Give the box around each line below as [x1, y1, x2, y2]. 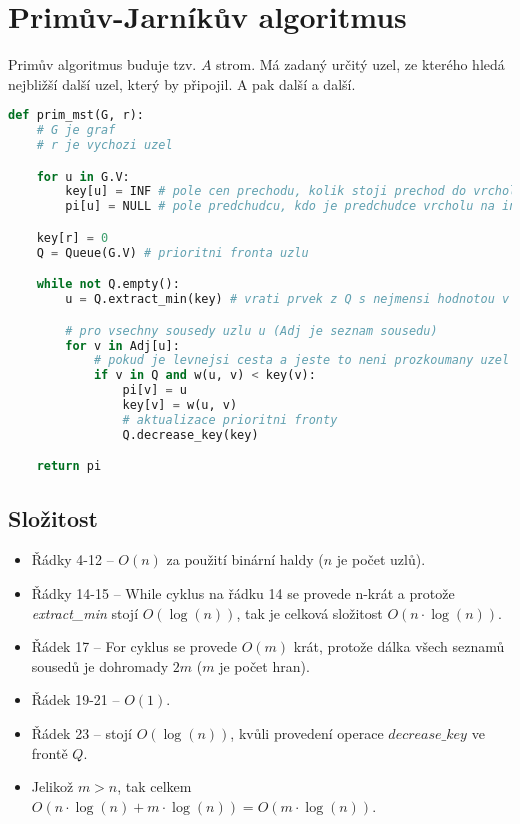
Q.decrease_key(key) [122, 427, 259, 442]
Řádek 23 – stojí [31, 722, 133, 743]
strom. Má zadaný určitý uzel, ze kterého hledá [216, 54, 505, 75]
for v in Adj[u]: [65, 338, 180, 353]
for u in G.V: [36, 169, 130, 184]
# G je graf [36, 123, 116, 138]
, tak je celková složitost [236, 602, 383, 623]
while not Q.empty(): [36, 277, 180, 292]
